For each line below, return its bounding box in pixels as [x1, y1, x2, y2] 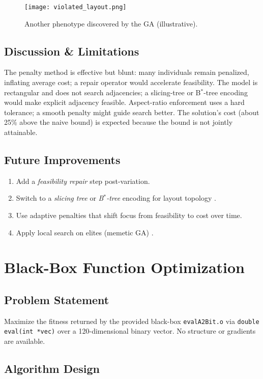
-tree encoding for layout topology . [106, 193, 216, 203]
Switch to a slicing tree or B [16, 193, 104, 203]
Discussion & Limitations [4, 43, 139, 59]
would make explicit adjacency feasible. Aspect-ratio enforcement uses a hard [4, 97, 245, 107]
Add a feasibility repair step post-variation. [16, 175, 150, 186]
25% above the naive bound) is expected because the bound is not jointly [4, 117, 233, 127]
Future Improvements [4, 152, 121, 167]
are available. [4, 336, 45, 346]
